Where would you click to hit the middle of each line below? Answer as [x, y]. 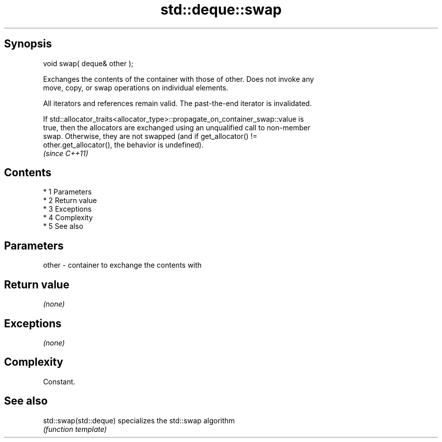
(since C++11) [66, 153]
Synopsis [28, 44]
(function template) [75, 429]
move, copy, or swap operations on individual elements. [136, 87]
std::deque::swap [221, 10]
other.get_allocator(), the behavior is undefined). [123, 144]
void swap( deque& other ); [88, 63]
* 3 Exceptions [67, 209]
